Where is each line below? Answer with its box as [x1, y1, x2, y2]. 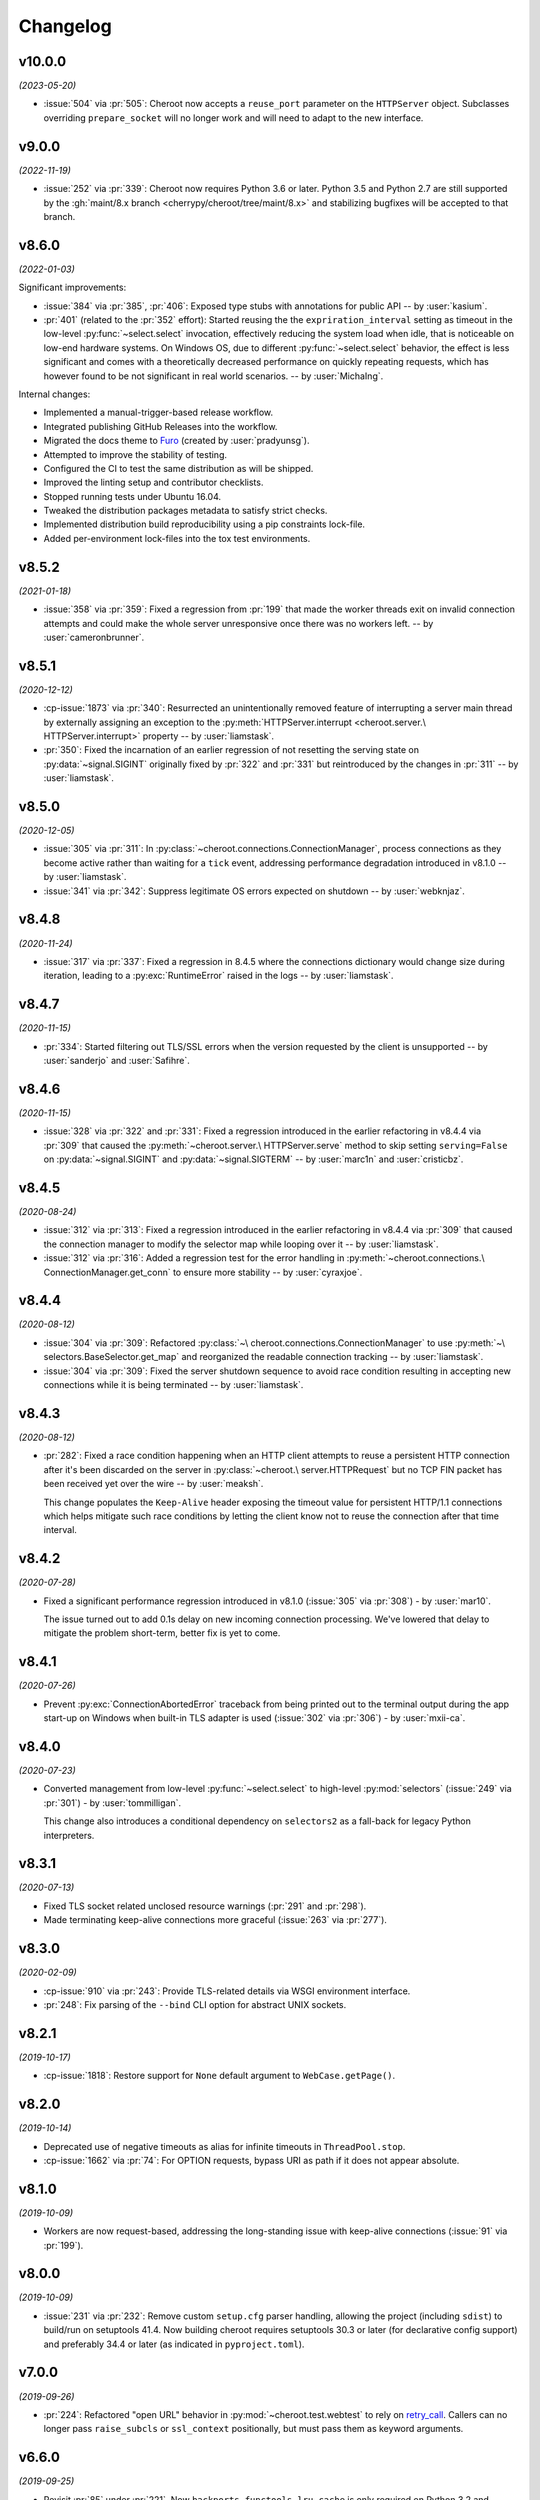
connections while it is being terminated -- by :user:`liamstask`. [43, 1379, 304, 1391]
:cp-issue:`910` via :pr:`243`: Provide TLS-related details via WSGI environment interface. [43, 1985, 411, 1997]
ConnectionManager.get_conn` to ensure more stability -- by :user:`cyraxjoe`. [43, 1266, 363, 1278]
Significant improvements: [18, 281, 127, 294]
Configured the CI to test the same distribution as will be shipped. [43, 462, 314, 474]
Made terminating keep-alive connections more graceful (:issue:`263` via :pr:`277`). [43, 1914, 387, 1926]
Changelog [18, 15, 112, 37]
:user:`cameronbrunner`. [43, 631, 145, 643]
